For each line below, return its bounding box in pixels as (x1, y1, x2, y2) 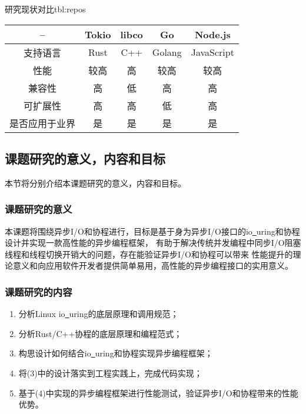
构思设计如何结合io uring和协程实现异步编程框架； (18, 347, 213, 359)
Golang (152, 45, 182, 59)
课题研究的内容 (5, 284, 72, 299)
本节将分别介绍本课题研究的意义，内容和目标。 (5, 176, 186, 189)
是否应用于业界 (9, 116, 76, 130)
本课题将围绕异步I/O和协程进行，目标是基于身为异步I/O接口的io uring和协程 (5, 225, 300, 237)
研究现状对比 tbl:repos (5, 3, 86, 15)
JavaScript (191, 45, 234, 59)
